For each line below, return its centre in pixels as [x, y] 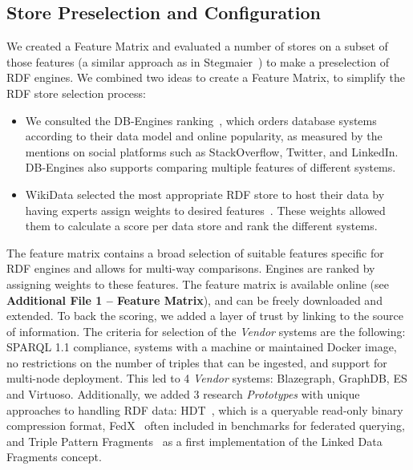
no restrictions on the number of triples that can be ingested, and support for [197, 362]
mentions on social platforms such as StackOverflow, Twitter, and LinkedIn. [212, 151]
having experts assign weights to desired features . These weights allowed [205, 210]
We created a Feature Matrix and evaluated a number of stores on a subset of [197, 46]
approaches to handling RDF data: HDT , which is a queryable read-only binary [205, 409]
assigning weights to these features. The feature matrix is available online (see [198, 284]
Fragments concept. [54, 457]
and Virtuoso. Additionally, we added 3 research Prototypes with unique [183, 394]
